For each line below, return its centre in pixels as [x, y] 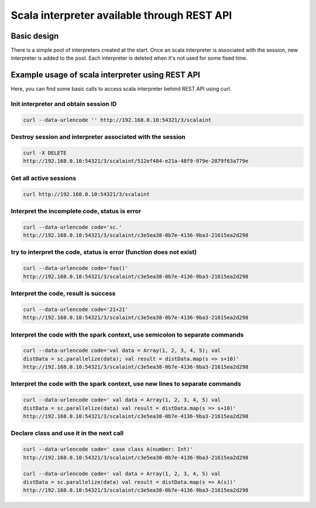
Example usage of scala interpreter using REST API [105, 75]
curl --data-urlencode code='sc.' [73, 227]
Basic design [35, 36]
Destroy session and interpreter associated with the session [98, 137]
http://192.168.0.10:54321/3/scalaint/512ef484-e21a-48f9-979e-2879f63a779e [136, 161]
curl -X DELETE [45, 153]
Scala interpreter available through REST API [121, 15]
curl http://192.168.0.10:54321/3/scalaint [87, 194]
